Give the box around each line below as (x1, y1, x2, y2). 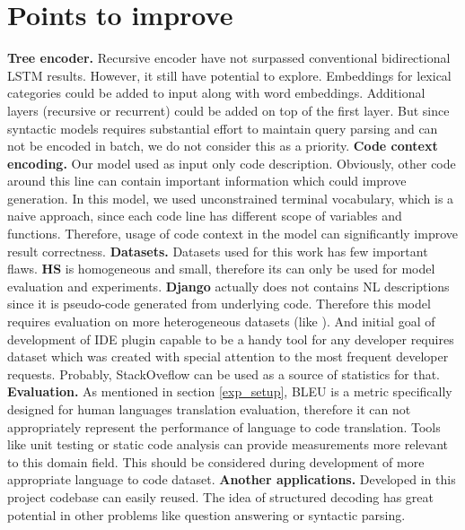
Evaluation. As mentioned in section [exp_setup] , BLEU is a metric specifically (7, 382, 452, 401)
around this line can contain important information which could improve (7, 171, 407, 190)
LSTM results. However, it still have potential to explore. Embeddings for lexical (7, 65, 452, 84)
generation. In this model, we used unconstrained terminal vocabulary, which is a (7, 188, 454, 207)
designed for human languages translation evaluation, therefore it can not (7, 400, 411, 418)
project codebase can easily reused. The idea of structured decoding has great (7, 487, 434, 506)
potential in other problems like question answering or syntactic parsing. (7, 505, 406, 524)
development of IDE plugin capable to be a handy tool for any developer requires (7, 329, 454, 348)
